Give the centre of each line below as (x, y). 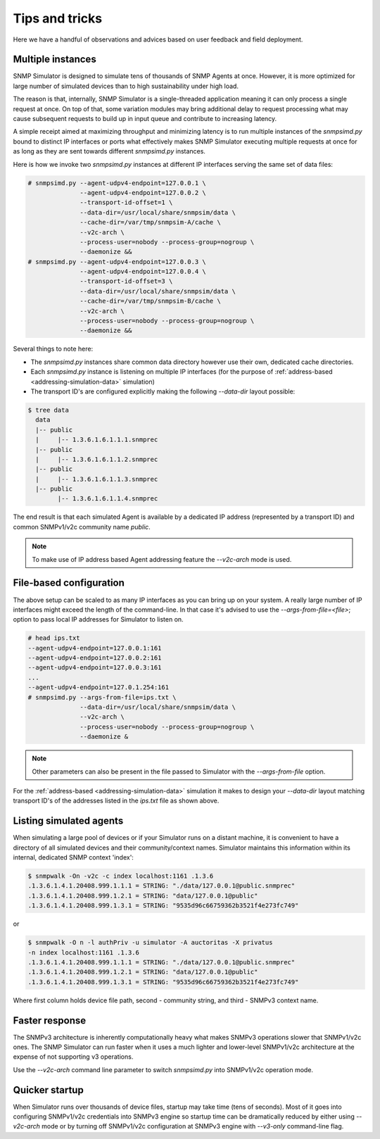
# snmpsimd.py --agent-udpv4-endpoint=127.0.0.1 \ (117, 183)
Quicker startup (48, 1090)
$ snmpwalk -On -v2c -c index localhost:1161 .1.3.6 (121, 876)
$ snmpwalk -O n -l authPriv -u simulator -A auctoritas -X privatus (150, 943)
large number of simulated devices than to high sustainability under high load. (126, 86)
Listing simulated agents (68, 821)
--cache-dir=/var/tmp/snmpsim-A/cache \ (150, 222)
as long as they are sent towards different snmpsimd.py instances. (109, 151)
